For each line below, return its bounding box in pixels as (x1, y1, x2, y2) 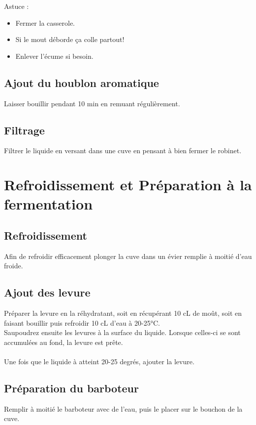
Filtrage (4, 122, 45, 137)
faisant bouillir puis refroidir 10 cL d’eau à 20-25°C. (4, 317, 160, 328)
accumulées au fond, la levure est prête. (4, 337, 123, 347)
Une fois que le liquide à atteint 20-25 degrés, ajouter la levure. (4, 356, 194, 367)
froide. (4, 260, 23, 271)
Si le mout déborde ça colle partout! (15, 34, 125, 44)
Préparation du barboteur (4, 381, 139, 396)
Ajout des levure (4, 285, 91, 300)
